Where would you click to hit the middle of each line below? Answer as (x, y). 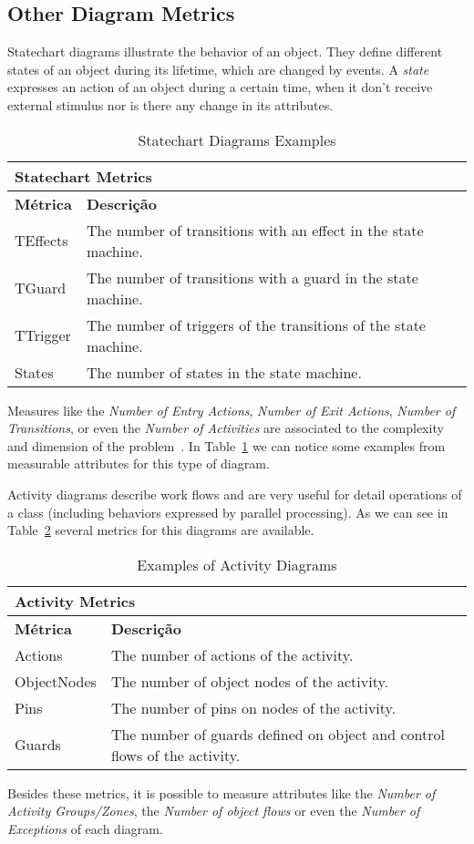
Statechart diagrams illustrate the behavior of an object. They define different (225, 51)
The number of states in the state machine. (224, 372)
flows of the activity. (175, 755)
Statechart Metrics (83, 176)
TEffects (41, 241)
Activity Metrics (75, 601)
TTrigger (43, 335)
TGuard (41, 288)
